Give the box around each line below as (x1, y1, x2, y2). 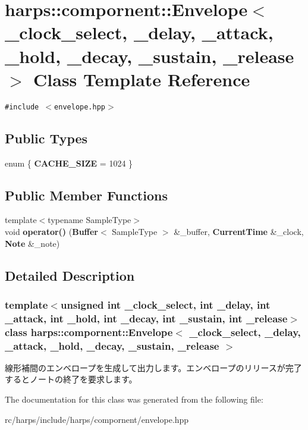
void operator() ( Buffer (5, 225, 99, 237)
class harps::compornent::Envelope (5, 324, 173, 339)
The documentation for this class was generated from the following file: (5, 393, 263, 406)
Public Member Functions (5, 186, 168, 204)
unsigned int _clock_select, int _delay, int (60, 297, 271, 312)
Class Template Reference (33, 67, 250, 91)
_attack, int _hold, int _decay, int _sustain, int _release (5, 310, 288, 325)
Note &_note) (5, 237, 60, 249)
